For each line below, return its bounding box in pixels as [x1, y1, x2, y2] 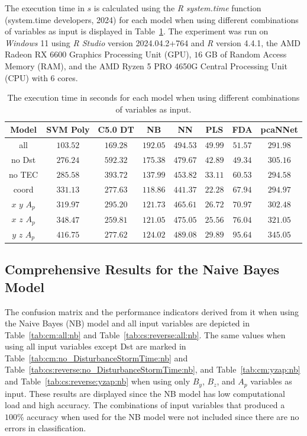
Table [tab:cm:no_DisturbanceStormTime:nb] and [5, 351, 188, 364]
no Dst [11, 153, 36, 166]
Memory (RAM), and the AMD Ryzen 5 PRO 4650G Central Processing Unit [5, 59, 287, 72]
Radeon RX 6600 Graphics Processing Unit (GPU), [5, 48, 192, 60]
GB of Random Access [205, 48, 287, 60]
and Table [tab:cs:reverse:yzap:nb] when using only [5, 375, 190, 387]
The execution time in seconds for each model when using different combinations [7, 91, 300, 104]
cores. [57, 71, 78, 84]
